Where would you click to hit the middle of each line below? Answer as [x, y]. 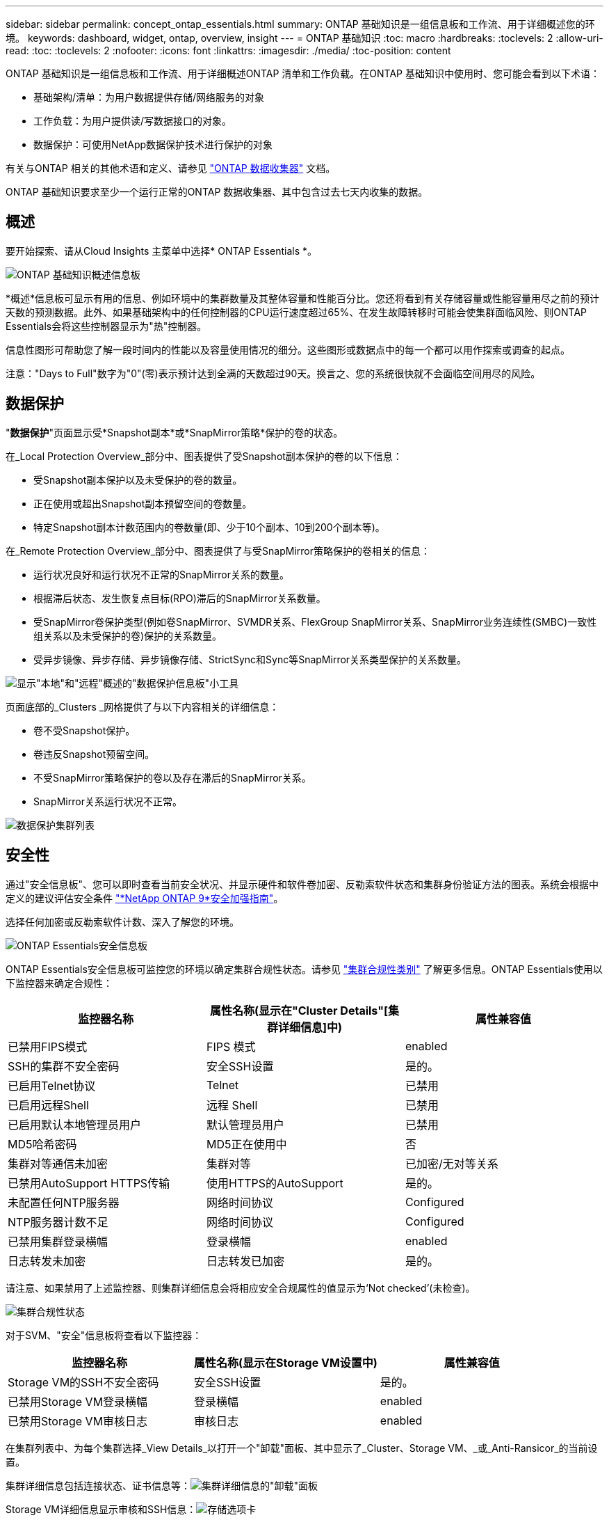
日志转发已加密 [245, 1261]
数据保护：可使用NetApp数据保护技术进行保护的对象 [153, 144]
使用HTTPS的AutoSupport [275, 1183]
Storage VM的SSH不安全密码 [83, 1382]
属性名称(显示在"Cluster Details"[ [299, 1010]
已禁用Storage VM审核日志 [78, 1421]
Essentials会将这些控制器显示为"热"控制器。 [106, 326]
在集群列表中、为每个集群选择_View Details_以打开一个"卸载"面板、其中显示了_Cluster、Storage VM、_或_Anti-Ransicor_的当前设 [302, 1448]
